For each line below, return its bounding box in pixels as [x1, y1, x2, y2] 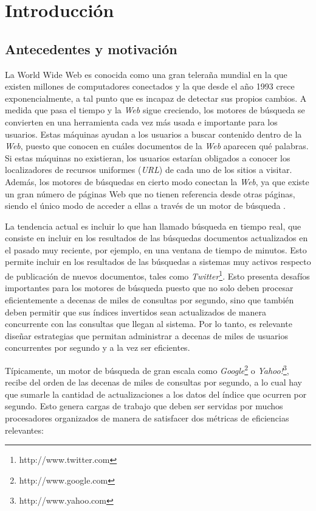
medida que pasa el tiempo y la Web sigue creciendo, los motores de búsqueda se [5, 104, 305, 116]
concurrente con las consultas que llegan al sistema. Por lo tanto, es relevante [5, 317, 292, 330]
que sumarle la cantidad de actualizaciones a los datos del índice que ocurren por [5, 387, 307, 400]
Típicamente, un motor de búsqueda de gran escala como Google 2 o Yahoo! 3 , [5, 362, 289, 376]
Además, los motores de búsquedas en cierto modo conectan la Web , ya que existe [5, 175, 309, 188]
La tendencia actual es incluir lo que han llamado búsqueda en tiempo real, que [5, 219, 301, 232]
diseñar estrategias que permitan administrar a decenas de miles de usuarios [5, 329, 288, 342]
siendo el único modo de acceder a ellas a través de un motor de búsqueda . [5, 199, 286, 212]
